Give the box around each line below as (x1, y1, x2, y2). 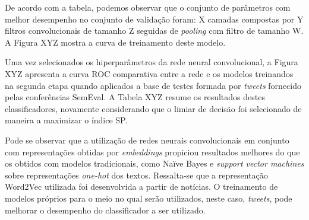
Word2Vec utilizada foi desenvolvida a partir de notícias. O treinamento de (5, 180, 278, 193)
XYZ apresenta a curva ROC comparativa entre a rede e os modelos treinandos (5, 67, 294, 79)
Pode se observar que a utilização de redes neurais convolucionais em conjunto (5, 133, 289, 146)
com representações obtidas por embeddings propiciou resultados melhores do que (5, 145, 300, 158)
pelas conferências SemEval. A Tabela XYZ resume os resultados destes (5, 91, 265, 103)
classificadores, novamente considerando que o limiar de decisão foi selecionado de (5, 102, 302, 114)
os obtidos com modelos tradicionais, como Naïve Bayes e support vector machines (5, 157, 304, 170)
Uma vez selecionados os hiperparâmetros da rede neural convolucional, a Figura (5, 56, 298, 68)
